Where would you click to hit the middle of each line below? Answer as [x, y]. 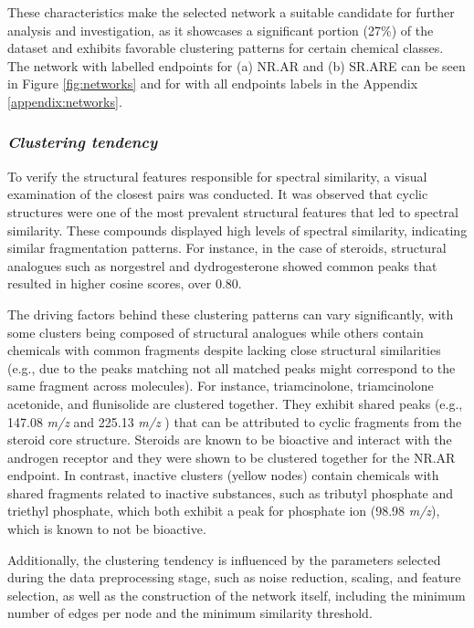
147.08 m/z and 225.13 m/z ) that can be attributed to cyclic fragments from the [235, 421]
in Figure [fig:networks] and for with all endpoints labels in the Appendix [213, 84]
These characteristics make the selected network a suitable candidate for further [231, 12]
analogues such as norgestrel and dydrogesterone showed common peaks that [222, 265]
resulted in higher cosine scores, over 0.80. [125, 283]
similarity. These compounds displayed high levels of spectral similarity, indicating [237, 230]
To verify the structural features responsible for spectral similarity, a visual [217, 176]
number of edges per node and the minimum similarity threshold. [190, 613]
